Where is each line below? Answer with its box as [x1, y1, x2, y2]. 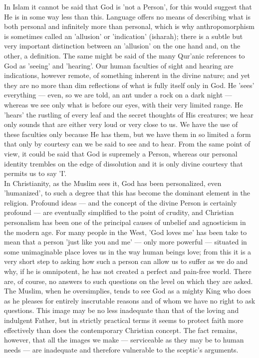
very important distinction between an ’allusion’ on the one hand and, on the [4, 40, 241, 51]
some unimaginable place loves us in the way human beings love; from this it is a [4, 246, 252, 256]
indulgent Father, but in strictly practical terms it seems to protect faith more [4, 315, 244, 325]
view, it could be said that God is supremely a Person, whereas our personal [4, 148, 238, 158]
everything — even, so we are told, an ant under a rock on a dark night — [4, 89, 232, 100]
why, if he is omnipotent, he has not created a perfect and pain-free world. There [4, 266, 252, 276]
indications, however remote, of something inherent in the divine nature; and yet [4, 70, 251, 80]
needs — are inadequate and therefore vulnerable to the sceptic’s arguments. [4, 344, 239, 354]
